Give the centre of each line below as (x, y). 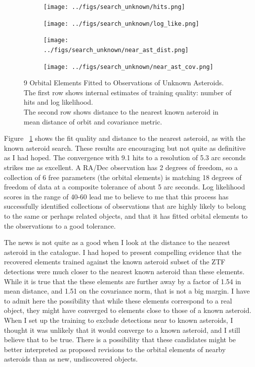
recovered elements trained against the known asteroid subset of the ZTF (115, 262)
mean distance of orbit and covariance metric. (93, 121)
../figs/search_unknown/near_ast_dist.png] (116, 50)
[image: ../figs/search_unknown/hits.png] (114, 7)
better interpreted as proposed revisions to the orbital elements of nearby (115, 349)
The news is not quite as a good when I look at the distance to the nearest (117, 242)
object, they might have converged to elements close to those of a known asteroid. (128, 310)
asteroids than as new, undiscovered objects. (71, 359)
